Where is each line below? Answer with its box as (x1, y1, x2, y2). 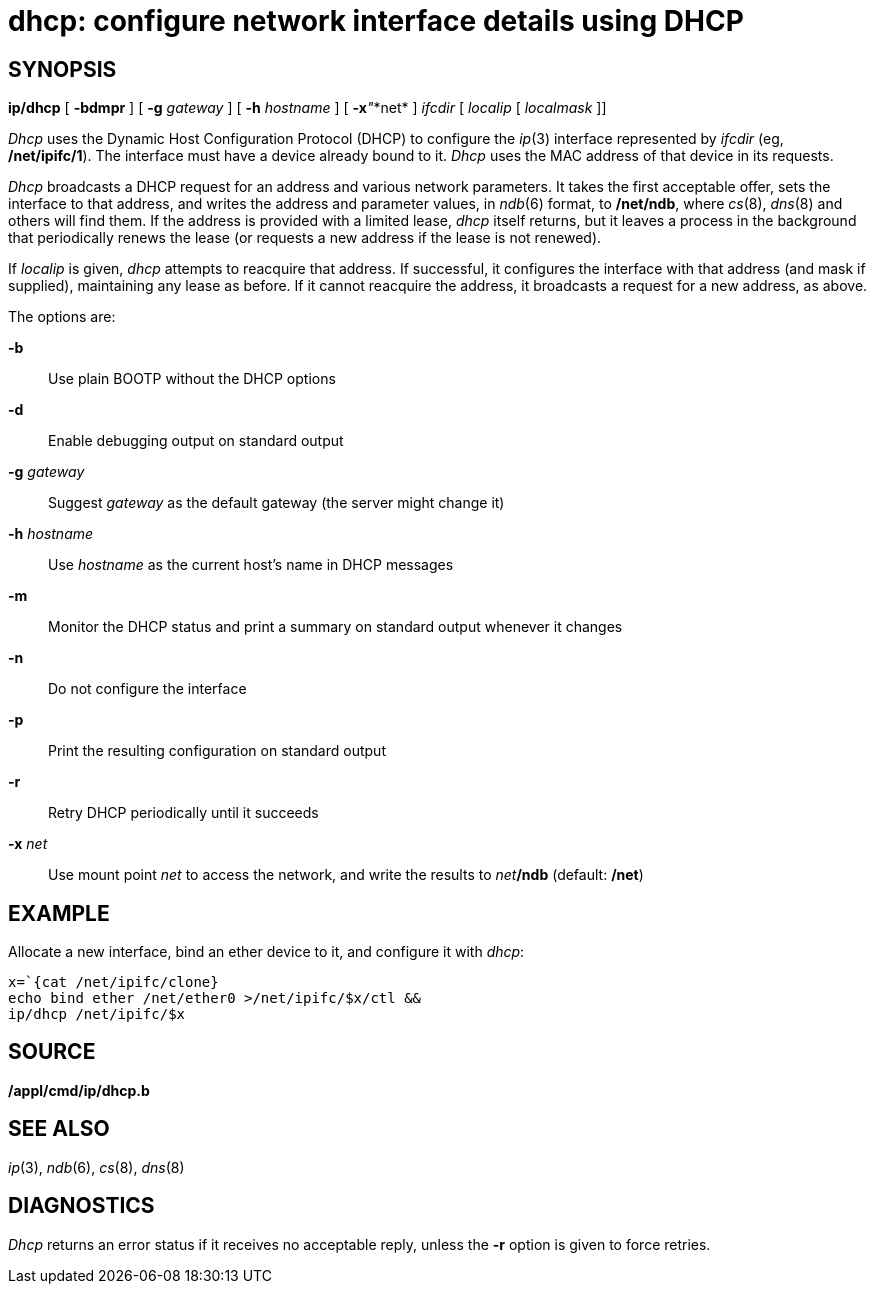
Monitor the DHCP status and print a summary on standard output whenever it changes (48, 618, 623, 636)
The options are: (8, 308, 116, 326)
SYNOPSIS (8, 56, 117, 82)
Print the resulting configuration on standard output (48, 742, 386, 760)
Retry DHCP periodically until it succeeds (48, 804, 319, 822)
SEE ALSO (8, 1116, 110, 1142)
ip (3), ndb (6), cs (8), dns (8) (8, 1158, 185, 1176)
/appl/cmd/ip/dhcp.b (8, 1081, 150, 1099)
